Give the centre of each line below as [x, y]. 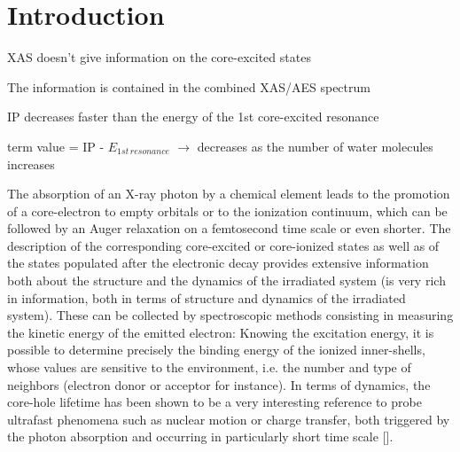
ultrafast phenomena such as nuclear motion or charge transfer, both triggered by [229, 419]
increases [31, 164]
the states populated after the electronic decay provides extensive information [218, 263]
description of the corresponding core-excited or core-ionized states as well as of [223, 245]
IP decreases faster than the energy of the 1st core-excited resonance [193, 117]
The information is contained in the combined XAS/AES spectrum [189, 86]
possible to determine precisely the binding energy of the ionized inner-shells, [216, 350]
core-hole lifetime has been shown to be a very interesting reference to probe [214, 402]
